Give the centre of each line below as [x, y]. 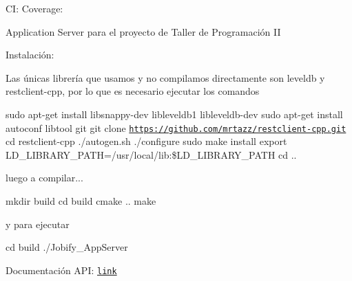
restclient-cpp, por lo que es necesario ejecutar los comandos [133, 91]
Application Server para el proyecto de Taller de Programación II [143, 31]
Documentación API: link [61, 270]
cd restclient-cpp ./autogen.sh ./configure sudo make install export [146, 141]
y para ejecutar [38, 224]
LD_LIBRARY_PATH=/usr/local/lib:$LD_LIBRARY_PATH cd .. [151, 154]
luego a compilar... [44, 178]
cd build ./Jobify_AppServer [67, 247]
